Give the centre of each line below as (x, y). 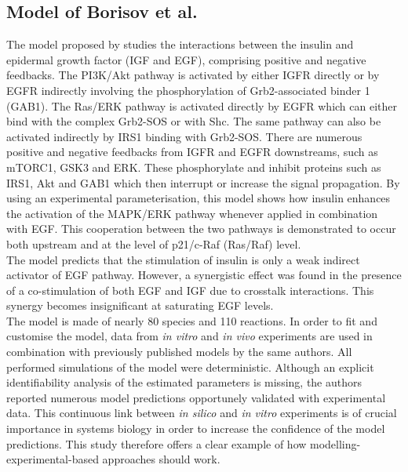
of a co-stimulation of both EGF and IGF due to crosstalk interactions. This (190, 290)
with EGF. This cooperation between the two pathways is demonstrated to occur (201, 229)
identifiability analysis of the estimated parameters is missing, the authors (184, 382)
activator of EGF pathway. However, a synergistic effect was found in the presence (204, 275)
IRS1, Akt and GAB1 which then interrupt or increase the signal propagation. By (203, 182)
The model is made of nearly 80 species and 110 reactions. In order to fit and (192, 320)
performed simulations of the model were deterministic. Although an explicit (190, 367)
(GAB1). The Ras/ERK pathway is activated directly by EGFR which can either (202, 105)
